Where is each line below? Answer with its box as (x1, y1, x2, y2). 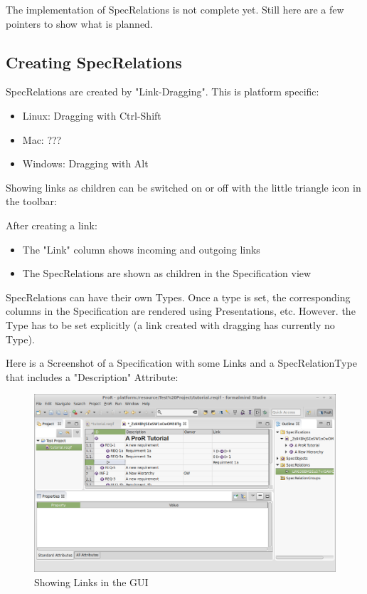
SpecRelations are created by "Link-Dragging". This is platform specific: (6, 84, 319, 99)
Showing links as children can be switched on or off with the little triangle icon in (6, 179, 361, 194)
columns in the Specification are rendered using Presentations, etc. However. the (6, 303, 356, 318)
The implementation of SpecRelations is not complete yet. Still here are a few (6, 2, 344, 16)
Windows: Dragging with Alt (22, 156, 149, 171)
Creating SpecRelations (6, 51, 182, 73)
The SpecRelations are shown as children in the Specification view (22, 266, 312, 281)
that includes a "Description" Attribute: (6, 369, 179, 384)
